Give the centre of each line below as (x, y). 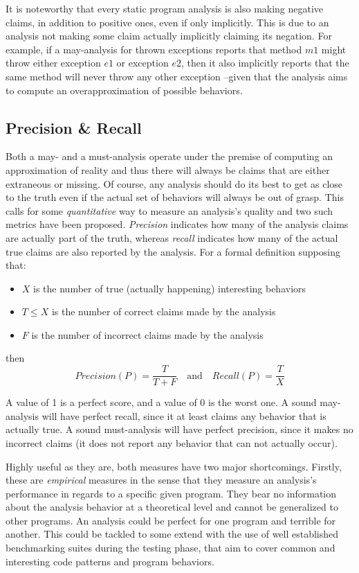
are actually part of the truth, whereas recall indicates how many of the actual (172, 237)
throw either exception (53, 63)
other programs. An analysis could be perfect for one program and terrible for (171, 520)
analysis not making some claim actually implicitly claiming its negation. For (169, 36)
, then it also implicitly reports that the (265, 63)
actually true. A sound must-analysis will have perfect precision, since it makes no (179, 429)
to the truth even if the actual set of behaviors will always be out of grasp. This (175, 197)
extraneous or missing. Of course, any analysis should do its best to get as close (174, 183)
